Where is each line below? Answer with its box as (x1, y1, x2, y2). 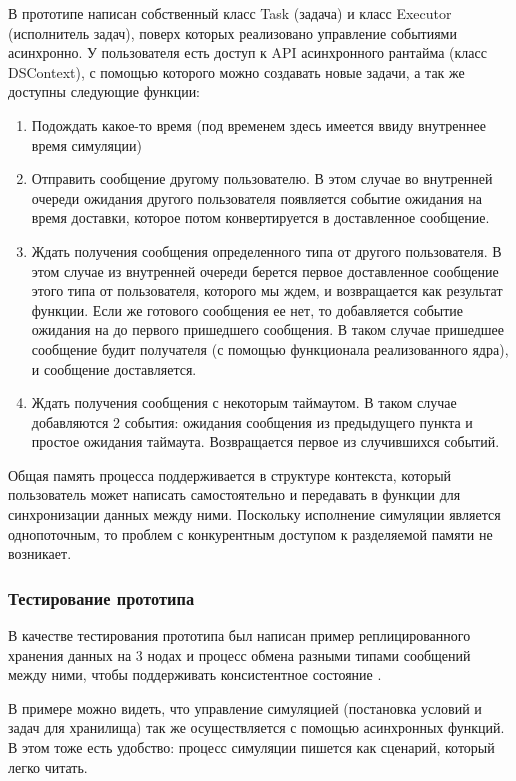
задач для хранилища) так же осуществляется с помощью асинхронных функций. (8, 717, 505, 738)
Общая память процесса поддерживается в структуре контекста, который (8, 464, 452, 485)
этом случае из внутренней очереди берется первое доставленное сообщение (31, 260, 499, 281)
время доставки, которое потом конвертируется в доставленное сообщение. (31, 207, 490, 228)
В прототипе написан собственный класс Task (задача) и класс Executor (8, 3, 452, 23)
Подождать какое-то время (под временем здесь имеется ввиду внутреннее (31, 114, 486, 135)
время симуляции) (31, 134, 142, 155)
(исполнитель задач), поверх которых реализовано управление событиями (8, 22, 457, 43)
